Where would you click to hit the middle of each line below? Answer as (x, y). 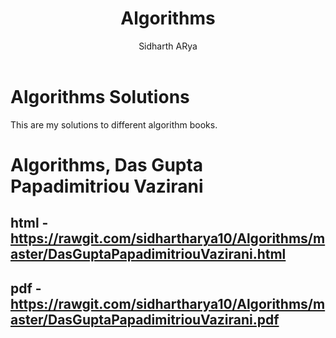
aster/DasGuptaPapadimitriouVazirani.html (148, 254)
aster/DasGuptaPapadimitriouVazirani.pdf (145, 319)
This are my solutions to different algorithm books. (114, 124)
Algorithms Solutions (100, 96)
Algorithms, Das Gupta (107, 164)
